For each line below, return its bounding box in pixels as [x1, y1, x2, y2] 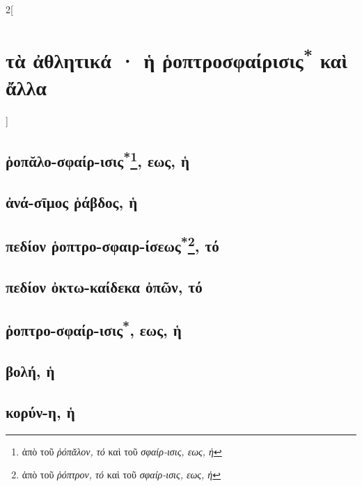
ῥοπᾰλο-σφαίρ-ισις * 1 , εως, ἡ [6, 147, 189, 172]
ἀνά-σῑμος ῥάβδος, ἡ [6, 191, 138, 212]
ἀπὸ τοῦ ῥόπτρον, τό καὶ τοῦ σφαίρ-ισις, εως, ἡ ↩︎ [22, 467, 221, 482]
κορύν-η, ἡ [6, 400, 75, 422]
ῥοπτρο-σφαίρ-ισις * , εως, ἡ [6, 316, 182, 341]
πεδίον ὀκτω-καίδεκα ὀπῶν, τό [6, 275, 203, 297]
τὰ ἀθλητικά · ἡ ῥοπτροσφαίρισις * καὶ [6, 42, 347, 74]
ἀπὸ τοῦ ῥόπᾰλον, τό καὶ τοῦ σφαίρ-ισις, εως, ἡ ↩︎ [22, 444, 222, 458]
